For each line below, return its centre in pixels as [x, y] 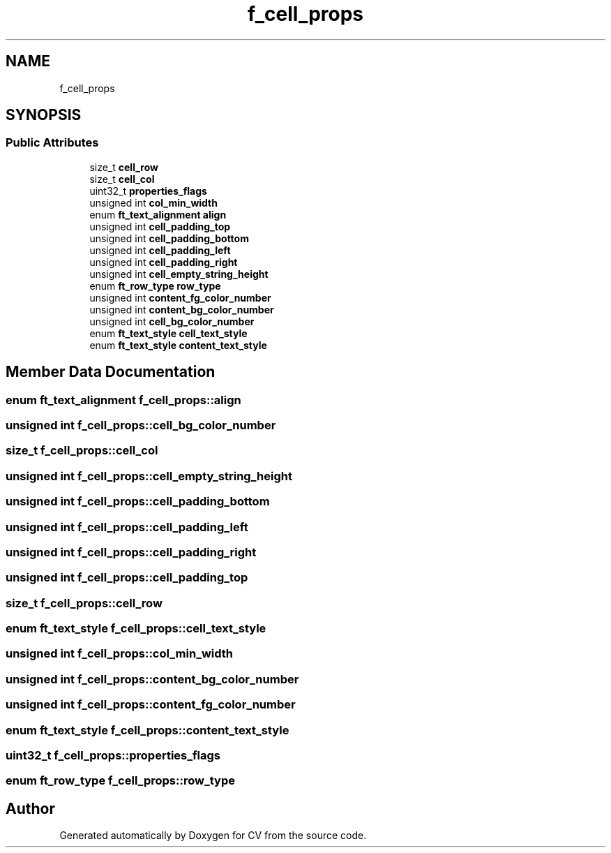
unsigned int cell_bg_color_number [172, 321]
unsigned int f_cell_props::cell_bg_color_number [141, 425]
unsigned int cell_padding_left [160, 250]
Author [30, 808]
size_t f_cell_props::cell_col [82, 451]
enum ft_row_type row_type [155, 285]
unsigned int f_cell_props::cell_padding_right [131, 552]
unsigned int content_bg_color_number [182, 309]
